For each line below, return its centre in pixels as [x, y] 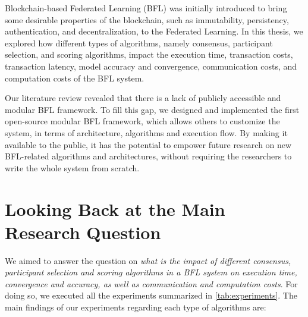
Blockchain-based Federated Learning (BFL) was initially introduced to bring [146, 8]
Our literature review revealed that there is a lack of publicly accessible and [143, 98]
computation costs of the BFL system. [75, 78]
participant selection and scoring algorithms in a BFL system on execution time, [151, 272]
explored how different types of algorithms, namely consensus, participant [139, 43]
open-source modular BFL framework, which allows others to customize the [142, 121]
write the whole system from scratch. [72, 167]
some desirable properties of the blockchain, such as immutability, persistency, [147, 19]
